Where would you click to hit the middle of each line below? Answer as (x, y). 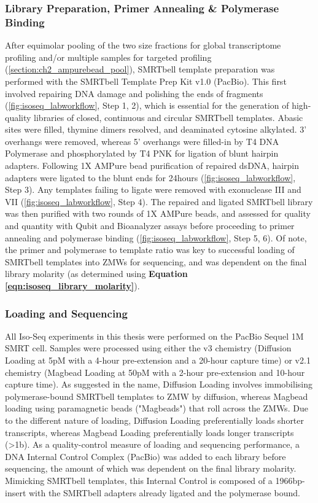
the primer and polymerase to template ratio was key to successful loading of (150, 250)
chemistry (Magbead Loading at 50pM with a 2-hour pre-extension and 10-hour (155, 372)
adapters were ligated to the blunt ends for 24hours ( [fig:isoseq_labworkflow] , (150, 177)
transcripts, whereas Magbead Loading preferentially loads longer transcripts (149, 432)
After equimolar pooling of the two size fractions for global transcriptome (143, 45)
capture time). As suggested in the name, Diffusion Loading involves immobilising (159, 384)
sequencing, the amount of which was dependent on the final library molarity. (151, 468)
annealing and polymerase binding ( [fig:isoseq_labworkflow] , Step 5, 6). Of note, (156, 237)
